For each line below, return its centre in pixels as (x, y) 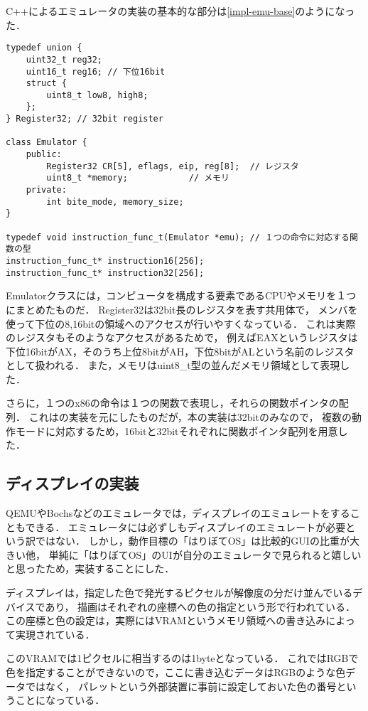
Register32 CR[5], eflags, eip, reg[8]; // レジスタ (173, 166)
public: (44, 155)
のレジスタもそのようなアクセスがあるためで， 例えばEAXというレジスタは (182, 337)
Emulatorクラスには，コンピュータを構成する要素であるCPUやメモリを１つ (181, 295)
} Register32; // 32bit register (85, 119)
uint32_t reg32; (64, 59)
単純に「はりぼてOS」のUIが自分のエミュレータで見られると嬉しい (205, 554)
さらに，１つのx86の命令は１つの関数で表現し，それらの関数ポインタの (172, 403)
